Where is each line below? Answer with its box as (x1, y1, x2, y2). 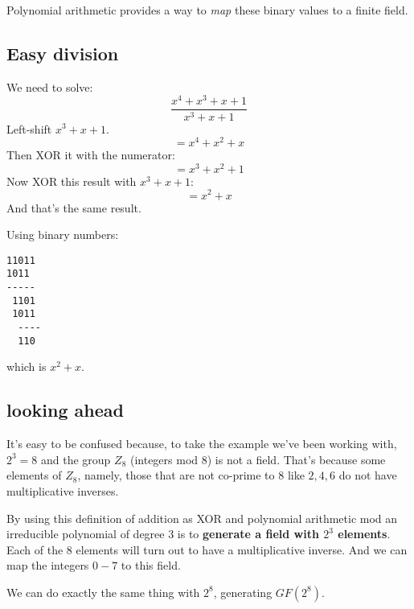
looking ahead (6, 397, 124, 422)
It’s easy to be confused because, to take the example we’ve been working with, (6, 435, 397, 452)
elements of (6, 467, 62, 483)
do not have (338, 467, 397, 483)
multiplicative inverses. (6, 482, 119, 499)
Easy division (6, 40, 119, 65)
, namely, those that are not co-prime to (77, 467, 275, 483)
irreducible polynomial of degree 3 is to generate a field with (6, 525, 319, 542)
